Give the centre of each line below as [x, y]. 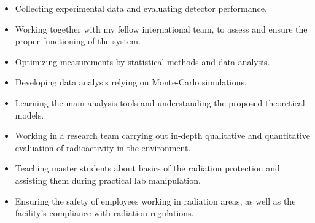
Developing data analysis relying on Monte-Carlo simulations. [131, 82]
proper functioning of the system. [78, 41]
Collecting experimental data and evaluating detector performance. [141, 8]
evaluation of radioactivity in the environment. [103, 147]
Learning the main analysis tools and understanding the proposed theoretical [160, 102]
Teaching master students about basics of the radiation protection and [147, 168]
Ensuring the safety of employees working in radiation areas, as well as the [155, 201]
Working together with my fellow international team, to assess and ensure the [161, 29]
